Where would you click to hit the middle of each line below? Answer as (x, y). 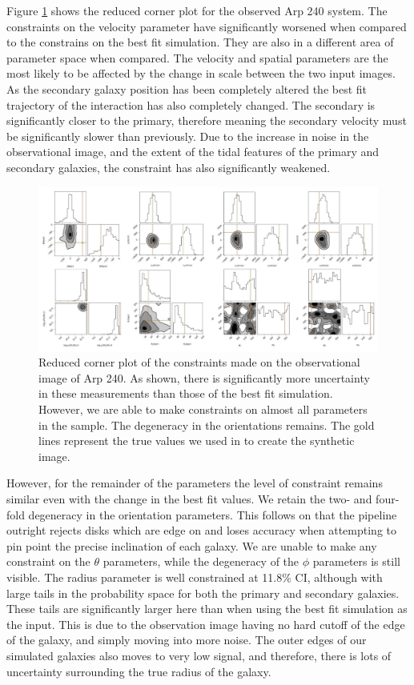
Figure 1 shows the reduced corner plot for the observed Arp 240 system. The (197, 10)
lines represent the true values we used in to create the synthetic (197, 441)
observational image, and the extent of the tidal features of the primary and (193, 152)
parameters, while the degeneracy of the (201, 561)
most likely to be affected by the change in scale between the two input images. (201, 73)
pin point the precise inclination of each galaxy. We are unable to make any (192, 545)
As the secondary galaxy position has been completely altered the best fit (187, 88)
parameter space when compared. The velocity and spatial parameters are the (197, 57)
